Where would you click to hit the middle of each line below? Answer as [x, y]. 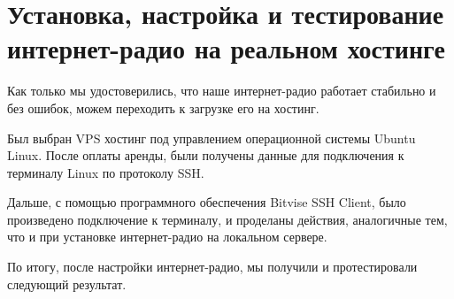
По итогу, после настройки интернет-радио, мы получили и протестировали [212, 267]
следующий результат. [67, 284]
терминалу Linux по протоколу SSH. [106, 172]
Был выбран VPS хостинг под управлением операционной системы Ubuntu [212, 138]
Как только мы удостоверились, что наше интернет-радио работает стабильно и [222, 91]
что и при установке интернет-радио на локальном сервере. [167, 237]
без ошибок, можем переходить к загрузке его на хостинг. [163, 107]
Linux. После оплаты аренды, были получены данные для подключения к [206, 155]
